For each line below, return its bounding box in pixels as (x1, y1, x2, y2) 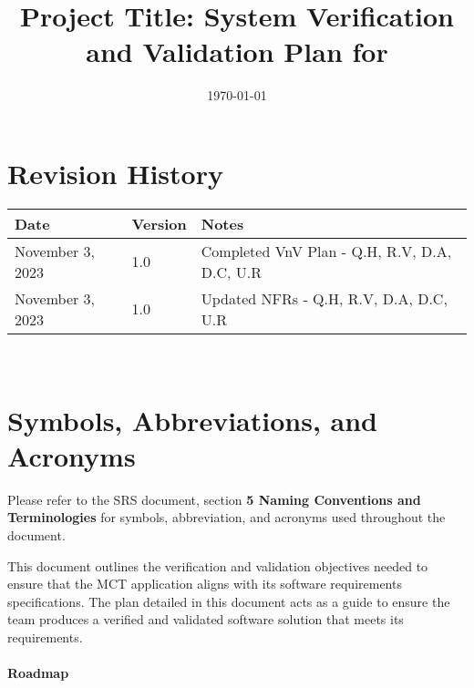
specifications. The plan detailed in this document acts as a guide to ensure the (7, 591, 450, 611)
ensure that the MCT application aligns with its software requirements (7, 574, 402, 593)
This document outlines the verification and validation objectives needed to (7, 556, 428, 575)
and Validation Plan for (86, 33, 388, 70)
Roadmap (7, 663, 69, 683)
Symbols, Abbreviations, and (7, 401, 377, 438)
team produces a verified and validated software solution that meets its (7, 610, 404, 629)
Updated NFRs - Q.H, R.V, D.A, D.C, (201, 287, 448, 309)
